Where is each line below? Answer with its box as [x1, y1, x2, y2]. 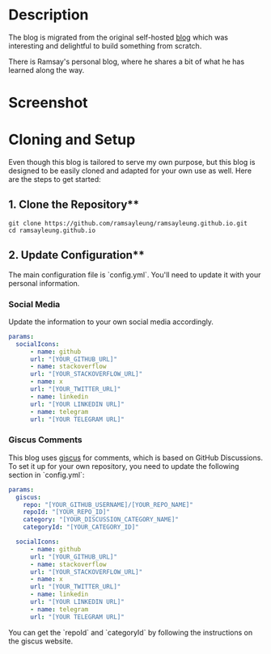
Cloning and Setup [8, 131, 136, 149]
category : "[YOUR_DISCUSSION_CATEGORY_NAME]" [23, 516, 180, 524]
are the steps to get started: [8, 175, 101, 184]
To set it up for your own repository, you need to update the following [8, 461, 239, 470]
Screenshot [8, 94, 88, 112]
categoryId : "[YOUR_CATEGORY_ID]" [23, 523, 139, 531]
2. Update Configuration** [8, 248, 145, 262]
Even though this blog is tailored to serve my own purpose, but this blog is [8, 158, 256, 167]
